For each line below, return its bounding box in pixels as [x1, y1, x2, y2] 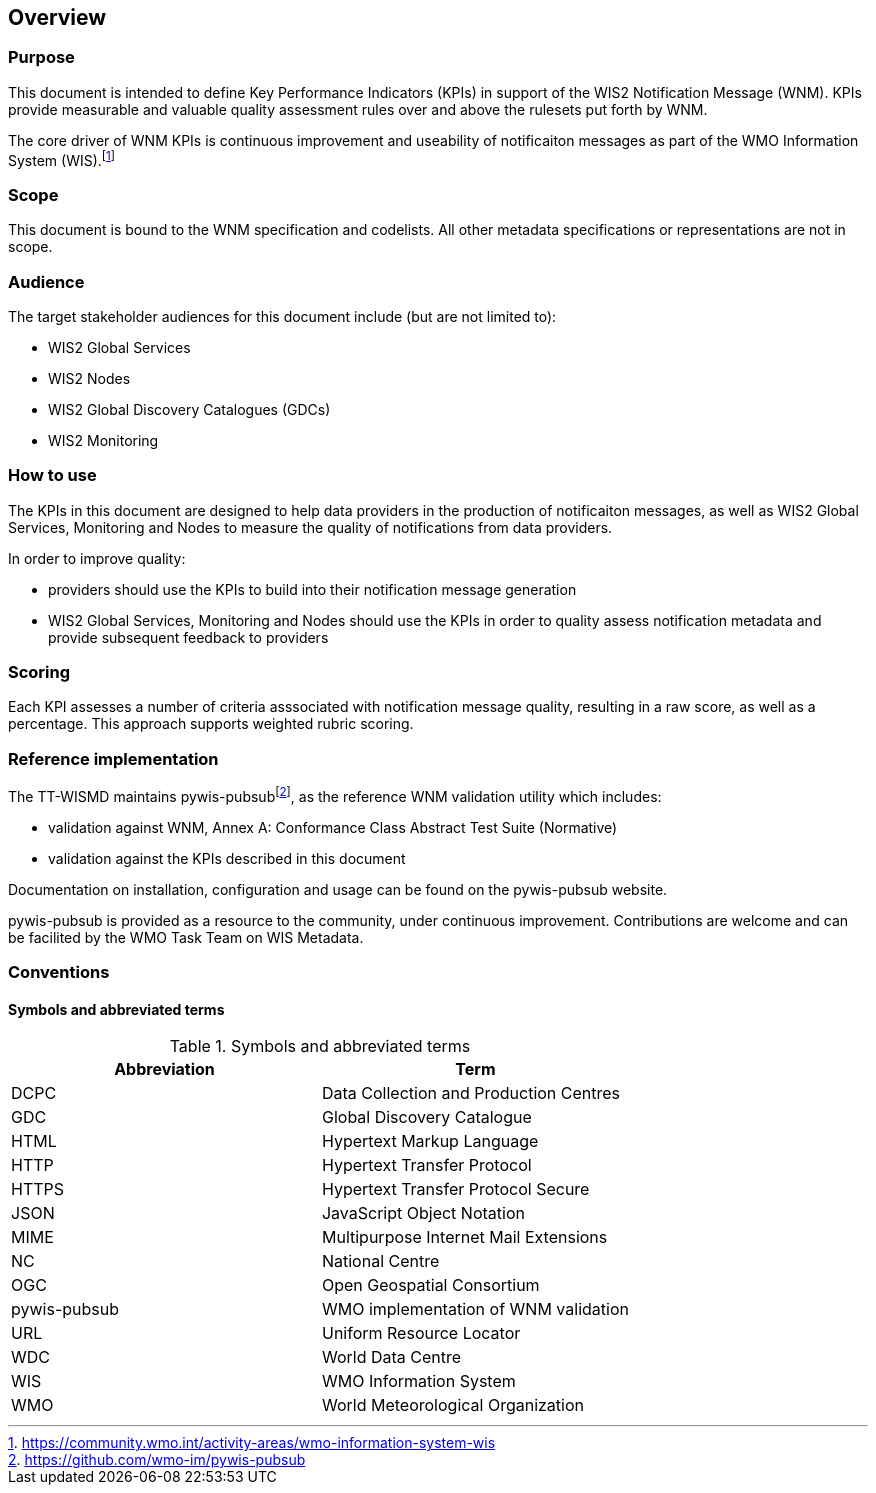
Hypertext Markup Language [321, 1131, 539, 1152]
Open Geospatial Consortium [321, 1275, 540, 1296]
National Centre [321, 1251, 440, 1272]
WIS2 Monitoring [48, 431, 159, 449]
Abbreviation [114, 1059, 215, 1080]
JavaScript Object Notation [321, 1203, 525, 1224]
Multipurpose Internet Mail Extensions [321, 1227, 608, 1248]
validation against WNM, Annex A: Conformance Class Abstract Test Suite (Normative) [48, 818, 618, 836]
